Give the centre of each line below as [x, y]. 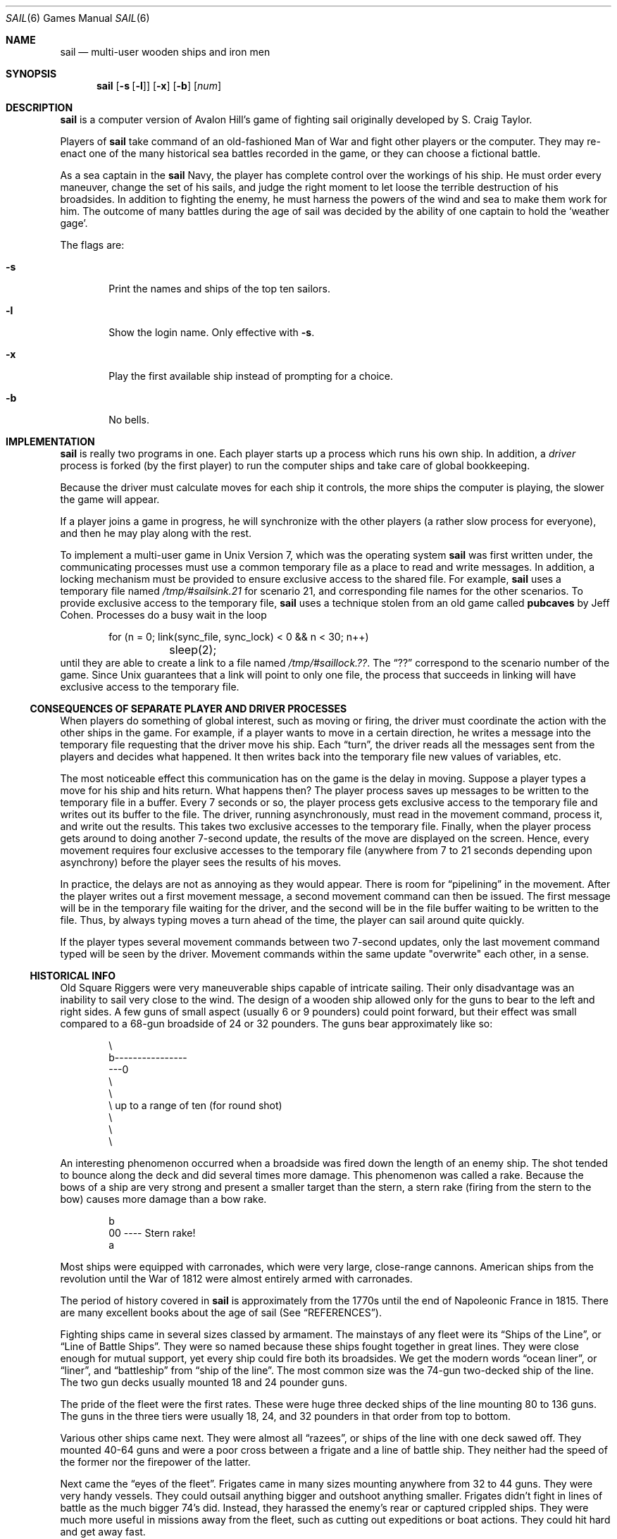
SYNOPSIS [31, 74]
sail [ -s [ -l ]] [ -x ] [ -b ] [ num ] [159, 86]
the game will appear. [110, 499]
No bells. [129, 420]
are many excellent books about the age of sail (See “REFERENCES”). [221, 1312]
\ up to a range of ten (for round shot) [195, 1105]
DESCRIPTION [39, 107]
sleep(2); [193, 650]
